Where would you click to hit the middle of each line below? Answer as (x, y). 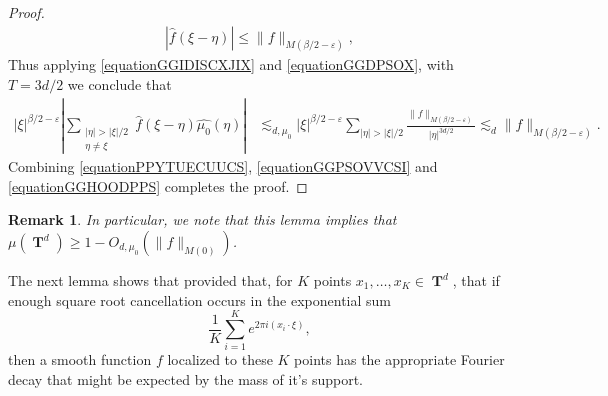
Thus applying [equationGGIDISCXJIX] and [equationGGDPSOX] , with (231, 64)
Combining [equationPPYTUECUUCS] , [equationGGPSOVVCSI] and (223, 166)
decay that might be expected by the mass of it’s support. (185, 378)
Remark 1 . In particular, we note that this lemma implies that (202, 219)
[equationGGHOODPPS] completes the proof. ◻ (158, 185)
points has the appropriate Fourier (399, 359)
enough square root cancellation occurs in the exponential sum (200, 299)
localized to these (220, 359)
